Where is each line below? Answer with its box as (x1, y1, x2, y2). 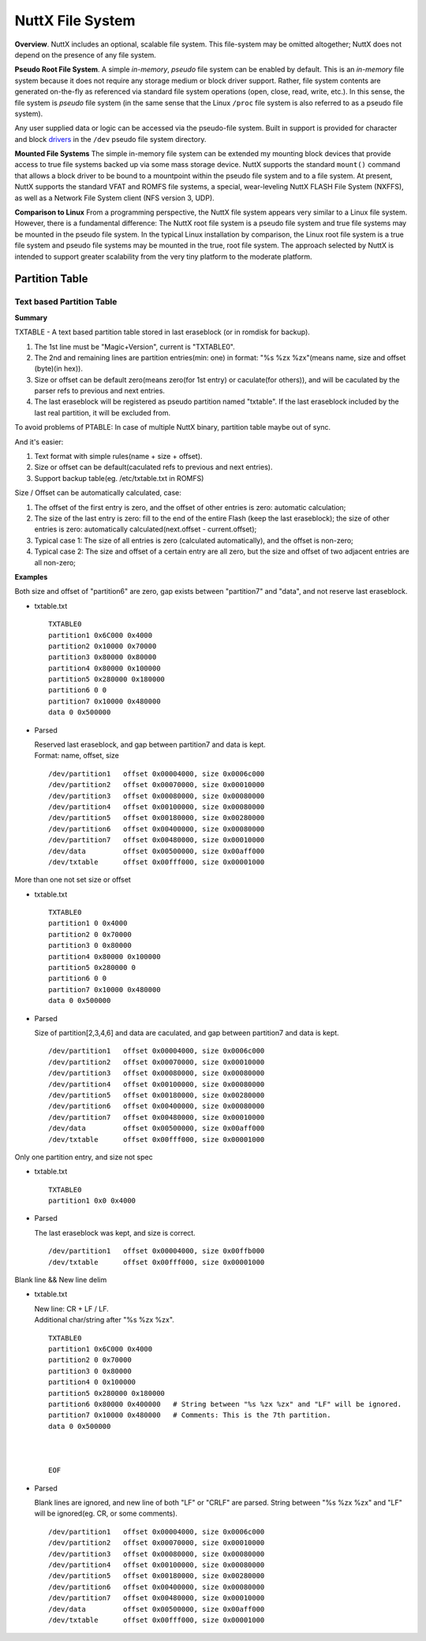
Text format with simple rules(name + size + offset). (34, 452, 203, 461)
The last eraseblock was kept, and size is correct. (34, 1228, 196, 1237)
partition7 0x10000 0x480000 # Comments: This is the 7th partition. (48, 1411, 331, 1419)
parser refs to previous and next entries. (34, 386, 166, 396)
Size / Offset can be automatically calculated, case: (14, 488, 181, 498)
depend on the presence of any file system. (14, 50, 157, 59)
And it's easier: (14, 437, 64, 446)
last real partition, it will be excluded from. (34, 408, 171, 417)
